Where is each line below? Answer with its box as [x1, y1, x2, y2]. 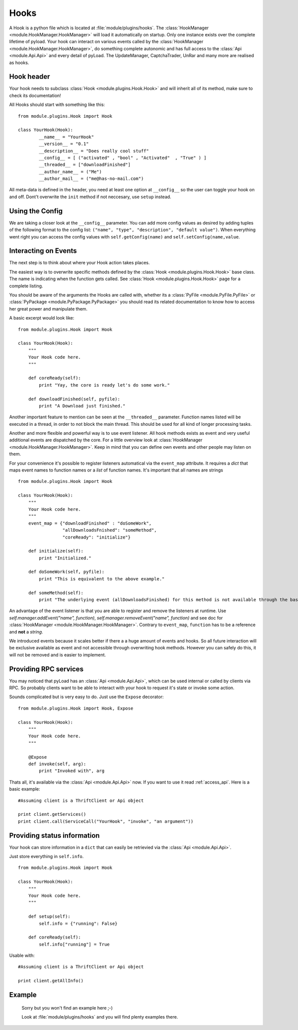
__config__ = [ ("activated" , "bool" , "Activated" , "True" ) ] [39, 155, 207, 160]
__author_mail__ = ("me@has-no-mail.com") [39, 176, 144, 181]
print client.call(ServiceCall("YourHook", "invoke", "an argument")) [18, 818, 194, 824]
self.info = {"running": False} [39, 921, 118, 926]
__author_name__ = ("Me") [39, 169, 102, 174]
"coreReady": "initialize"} [62, 534, 131, 540]
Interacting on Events [9, 246, 77, 255]
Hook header [9, 73, 50, 81]
